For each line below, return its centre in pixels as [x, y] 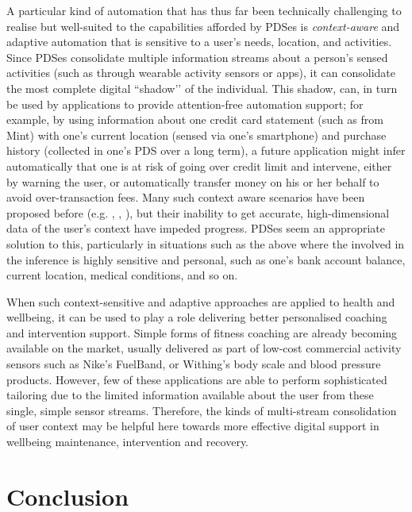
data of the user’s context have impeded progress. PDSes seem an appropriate [196, 228]
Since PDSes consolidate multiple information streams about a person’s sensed [197, 57]
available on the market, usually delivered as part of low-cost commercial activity [204, 348]
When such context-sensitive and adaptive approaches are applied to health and [201, 301]
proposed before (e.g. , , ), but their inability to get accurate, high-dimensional [198, 212]
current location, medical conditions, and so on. [122, 275]
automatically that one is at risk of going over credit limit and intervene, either [199, 166]
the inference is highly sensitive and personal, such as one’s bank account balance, [206, 259]
